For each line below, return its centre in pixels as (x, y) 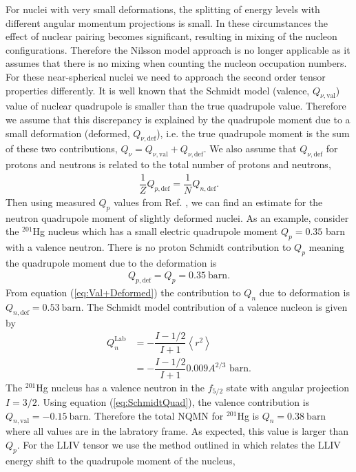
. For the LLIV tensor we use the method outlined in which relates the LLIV (179, 445)
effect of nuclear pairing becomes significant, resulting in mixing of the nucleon (171, 36)
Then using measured (51, 202)
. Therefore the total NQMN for (156, 415)
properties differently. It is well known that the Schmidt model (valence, (158, 90)
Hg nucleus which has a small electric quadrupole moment (155, 231)
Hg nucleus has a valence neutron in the (121, 387)
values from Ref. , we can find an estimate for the (218, 202)
